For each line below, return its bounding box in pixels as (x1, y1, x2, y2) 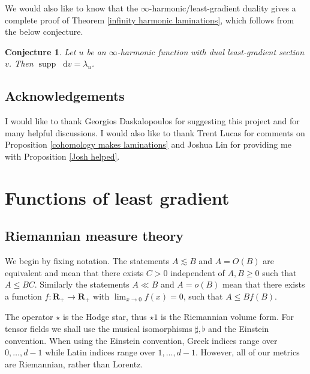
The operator (5, 310, 53, 323)
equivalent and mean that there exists (5, 266, 144, 279)
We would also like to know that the (5, 2, 139, 14)
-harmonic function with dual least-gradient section (117, 45, 305, 58)
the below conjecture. (5, 25, 83, 38)
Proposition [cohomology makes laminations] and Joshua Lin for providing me (5, 138, 291, 151)
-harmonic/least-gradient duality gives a (149, 2, 296, 14)
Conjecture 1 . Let (5, 45, 76, 58)
